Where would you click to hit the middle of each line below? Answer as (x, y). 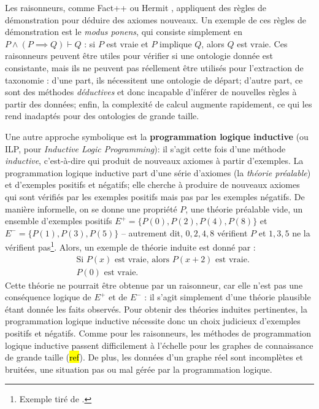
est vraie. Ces (262, 43)
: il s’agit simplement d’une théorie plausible (228, 297)
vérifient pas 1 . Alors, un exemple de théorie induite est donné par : (130, 246)
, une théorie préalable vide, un (244, 208)
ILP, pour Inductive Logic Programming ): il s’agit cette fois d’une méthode (145, 148)
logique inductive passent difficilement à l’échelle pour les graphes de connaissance (159, 345)
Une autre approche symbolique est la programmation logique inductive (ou (157, 136)
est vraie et (127, 43)
